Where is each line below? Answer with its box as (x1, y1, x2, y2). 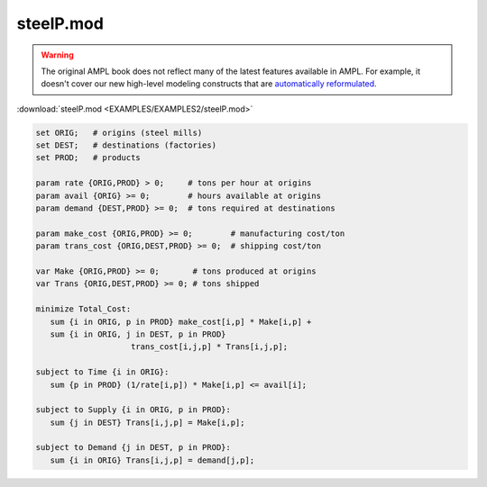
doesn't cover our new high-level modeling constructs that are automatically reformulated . (41, 78, 378, 89)
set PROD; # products (35, 153, 142, 163)
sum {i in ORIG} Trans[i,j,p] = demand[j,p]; (50, 455, 255, 465)
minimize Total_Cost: (35, 304, 132, 314)
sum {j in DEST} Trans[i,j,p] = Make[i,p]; (50, 417, 245, 428)
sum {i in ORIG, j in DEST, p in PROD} (50, 329, 226, 339)
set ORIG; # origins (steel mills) (35, 127, 203, 138)
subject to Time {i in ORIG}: (35, 367, 170, 377)
